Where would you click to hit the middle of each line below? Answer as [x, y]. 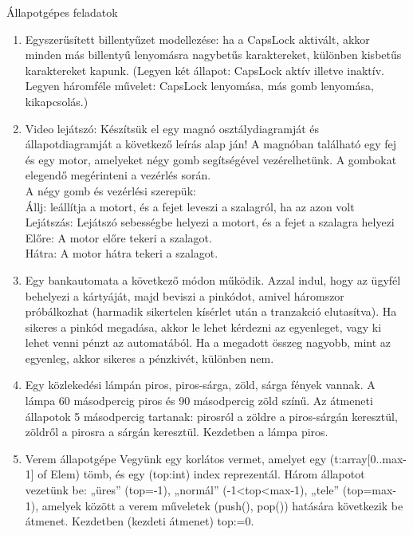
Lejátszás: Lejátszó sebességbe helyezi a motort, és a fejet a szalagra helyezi [210, 222]
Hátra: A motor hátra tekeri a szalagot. [122, 253]
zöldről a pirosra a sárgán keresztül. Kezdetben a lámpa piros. [177, 432]
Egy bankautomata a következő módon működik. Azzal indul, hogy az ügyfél [213, 279]
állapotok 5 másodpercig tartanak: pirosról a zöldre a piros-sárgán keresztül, [211, 416]
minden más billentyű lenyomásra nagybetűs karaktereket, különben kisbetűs [213, 55]
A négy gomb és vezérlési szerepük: [110, 190]
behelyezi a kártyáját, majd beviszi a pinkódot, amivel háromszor [185, 295]
